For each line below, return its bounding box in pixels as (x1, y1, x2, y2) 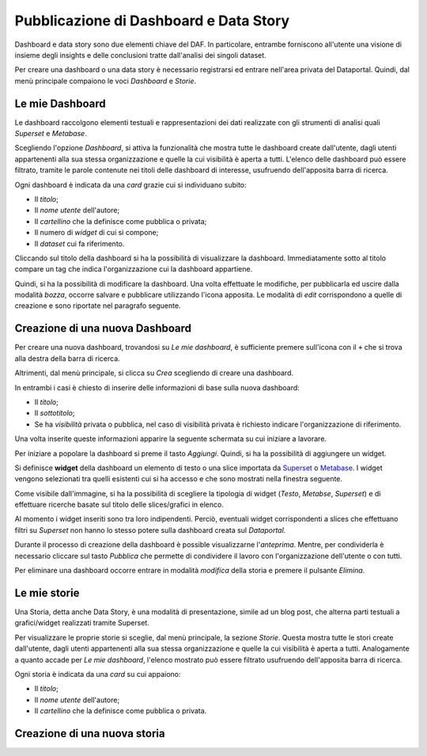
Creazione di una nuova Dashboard (14, 321, 192, 336)
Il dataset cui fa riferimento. (34, 238, 125, 249)
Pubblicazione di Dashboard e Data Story (14, 12, 290, 29)
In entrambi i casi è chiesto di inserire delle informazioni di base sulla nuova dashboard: (14, 382, 300, 392)
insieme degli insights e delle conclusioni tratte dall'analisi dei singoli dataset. (14, 50, 266, 59)
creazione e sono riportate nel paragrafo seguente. (14, 301, 181, 310)
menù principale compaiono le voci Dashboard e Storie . (14, 76, 197, 85)
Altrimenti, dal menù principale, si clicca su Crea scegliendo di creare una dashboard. (14, 368, 294, 378)
